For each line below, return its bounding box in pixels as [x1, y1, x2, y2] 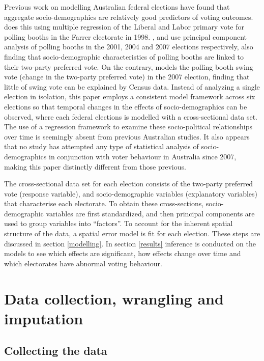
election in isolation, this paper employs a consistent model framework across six [4, 91, 255, 102]
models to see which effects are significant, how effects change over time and [4, 248, 241, 259]
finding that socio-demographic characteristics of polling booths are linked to [4, 51, 244, 62]
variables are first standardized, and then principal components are [46, 208, 255, 218]
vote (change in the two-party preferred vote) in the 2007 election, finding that [4, 71, 250, 82]
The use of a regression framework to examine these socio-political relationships [4, 121, 252, 132]
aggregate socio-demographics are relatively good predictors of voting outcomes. [4, 11, 253, 22]
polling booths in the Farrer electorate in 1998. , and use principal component [4, 31, 247, 42]
